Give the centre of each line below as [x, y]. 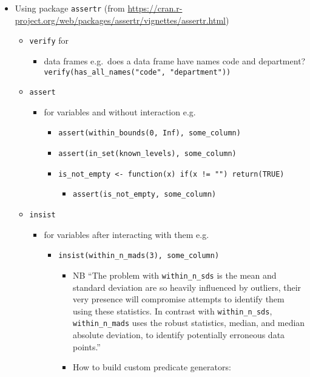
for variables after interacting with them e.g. [126, 234]
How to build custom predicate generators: [152, 367]
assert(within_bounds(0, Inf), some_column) [150, 133]
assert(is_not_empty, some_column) [144, 195]
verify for [49, 40]
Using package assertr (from [70, 8]
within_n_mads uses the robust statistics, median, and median [189, 323]
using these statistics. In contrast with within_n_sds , [172, 311]
